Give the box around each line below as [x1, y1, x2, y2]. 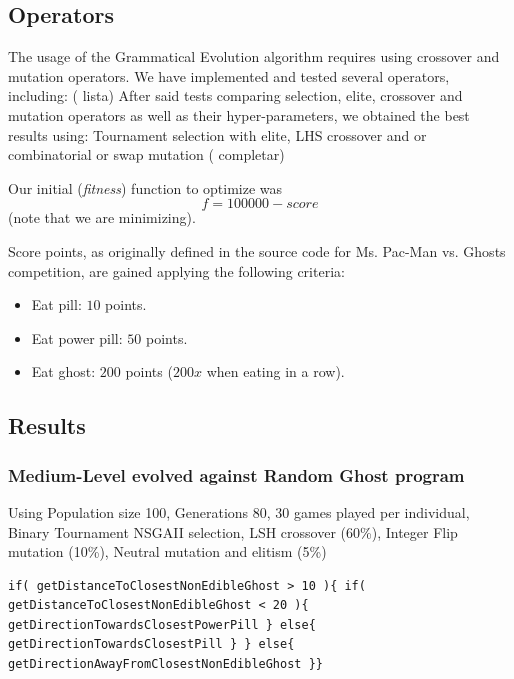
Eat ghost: [31, 361, 96, 382]
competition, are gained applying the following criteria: [8, 260, 345, 281]
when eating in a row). [206, 361, 345, 382]
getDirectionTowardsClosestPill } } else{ [8, 637, 295, 652]
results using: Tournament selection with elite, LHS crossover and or [8, 124, 427, 145]
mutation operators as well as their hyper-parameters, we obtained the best [8, 104, 470, 125]
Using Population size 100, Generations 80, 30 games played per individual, [8, 501, 470, 522]
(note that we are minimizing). [8, 207, 196, 228]
